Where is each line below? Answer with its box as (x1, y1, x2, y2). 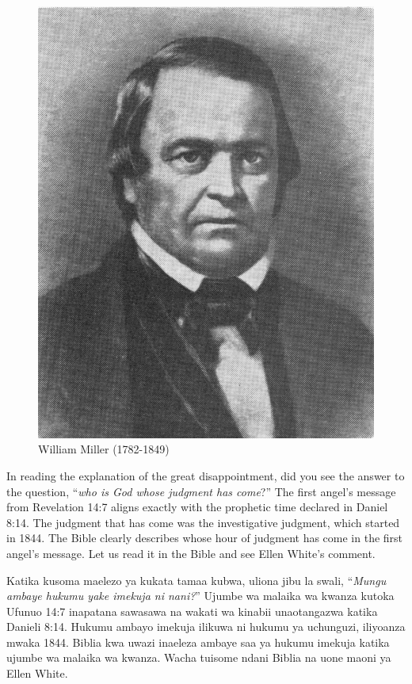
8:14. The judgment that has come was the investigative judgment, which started (6, 514, 400, 530)
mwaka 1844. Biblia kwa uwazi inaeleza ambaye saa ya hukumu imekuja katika (6, 633, 390, 650)
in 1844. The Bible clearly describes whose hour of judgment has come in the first (6, 529, 403, 546)
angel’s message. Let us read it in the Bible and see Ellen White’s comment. (6, 545, 376, 561)
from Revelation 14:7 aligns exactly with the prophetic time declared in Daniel (6, 499, 388, 515)
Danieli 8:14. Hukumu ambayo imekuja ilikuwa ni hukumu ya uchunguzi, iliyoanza (6, 618, 406, 635)
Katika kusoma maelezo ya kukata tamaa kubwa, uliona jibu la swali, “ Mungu (6, 571, 387, 588)
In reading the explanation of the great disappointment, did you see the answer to (6, 467, 405, 483)
